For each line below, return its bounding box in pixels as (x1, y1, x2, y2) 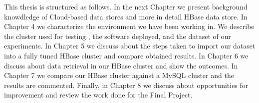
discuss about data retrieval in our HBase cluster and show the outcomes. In (4, 60, 238, 70)
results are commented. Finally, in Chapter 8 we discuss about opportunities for (4, 79, 249, 90)
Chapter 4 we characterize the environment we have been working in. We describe (4, 21, 255, 31)
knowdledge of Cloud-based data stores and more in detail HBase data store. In (4, 11, 248, 21)
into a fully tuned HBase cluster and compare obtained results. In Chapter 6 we (4, 50, 249, 60)
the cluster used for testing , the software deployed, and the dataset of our (4, 30, 231, 41)
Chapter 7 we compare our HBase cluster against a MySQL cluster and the (4, 70, 234, 80)
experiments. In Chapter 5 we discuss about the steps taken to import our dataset (4, 40, 256, 51)
